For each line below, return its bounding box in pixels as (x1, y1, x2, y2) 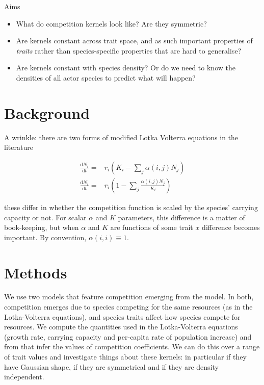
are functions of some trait (110, 222, 193, 233)
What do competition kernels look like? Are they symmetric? (16, 18, 207, 29)
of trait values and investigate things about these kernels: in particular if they (4, 351, 247, 362)
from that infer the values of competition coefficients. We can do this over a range (4, 341, 260, 352)
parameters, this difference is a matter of (118, 212, 245, 222)
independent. (4, 371, 44, 382)
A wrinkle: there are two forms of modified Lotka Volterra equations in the (4, 132, 239, 142)
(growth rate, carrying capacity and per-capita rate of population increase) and (4, 331, 252, 342)
